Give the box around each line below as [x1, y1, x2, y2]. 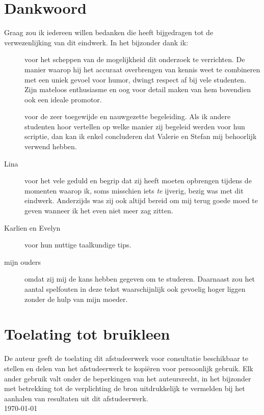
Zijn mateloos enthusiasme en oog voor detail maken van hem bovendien [24, 84, 251, 95]
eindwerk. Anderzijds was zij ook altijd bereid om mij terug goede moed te [24, 195, 258, 206]
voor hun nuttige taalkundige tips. [24, 239, 131, 250]
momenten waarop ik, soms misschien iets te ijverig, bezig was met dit [24, 185, 244, 196]
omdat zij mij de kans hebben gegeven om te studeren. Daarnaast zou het [24, 273, 255, 284]
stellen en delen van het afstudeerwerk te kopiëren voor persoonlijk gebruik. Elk [4, 363, 253, 373]
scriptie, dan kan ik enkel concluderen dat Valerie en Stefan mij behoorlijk [24, 131, 257, 142]
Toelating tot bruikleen [4, 323, 170, 344]
